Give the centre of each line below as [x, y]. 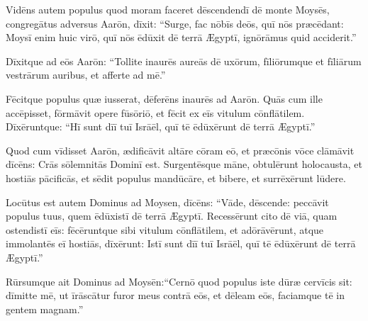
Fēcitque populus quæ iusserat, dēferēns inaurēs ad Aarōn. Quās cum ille [164, 98]
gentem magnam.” [45, 309]
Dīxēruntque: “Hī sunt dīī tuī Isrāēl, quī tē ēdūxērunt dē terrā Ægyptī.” [161, 126]
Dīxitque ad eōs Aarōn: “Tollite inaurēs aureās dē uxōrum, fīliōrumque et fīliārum [184, 61]
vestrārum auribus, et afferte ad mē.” [86, 75]
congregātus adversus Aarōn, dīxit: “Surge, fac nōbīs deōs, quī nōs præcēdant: [175, 23]
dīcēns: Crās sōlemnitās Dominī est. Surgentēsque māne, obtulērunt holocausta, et [184, 164]
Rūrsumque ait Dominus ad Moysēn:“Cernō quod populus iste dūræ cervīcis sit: [179, 281]
